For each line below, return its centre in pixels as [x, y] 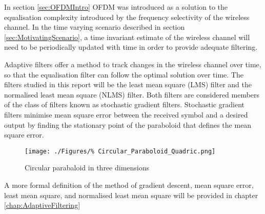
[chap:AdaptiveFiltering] [42, 205]
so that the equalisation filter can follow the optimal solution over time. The [124, 74]
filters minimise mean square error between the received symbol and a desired [126, 114]
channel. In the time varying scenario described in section [95, 27]
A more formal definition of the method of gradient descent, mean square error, [129, 184]
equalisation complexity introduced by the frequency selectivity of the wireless [127, 17]
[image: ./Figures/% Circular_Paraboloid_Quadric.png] [120, 151]
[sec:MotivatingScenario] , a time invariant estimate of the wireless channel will [127, 37]
